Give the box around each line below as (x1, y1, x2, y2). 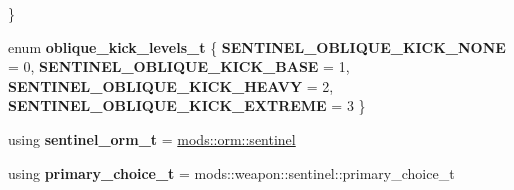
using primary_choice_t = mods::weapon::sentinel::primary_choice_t (8, 162, 455, 183)
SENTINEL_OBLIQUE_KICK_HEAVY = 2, (8, 75, 334, 96)
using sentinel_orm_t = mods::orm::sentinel (8, 128, 296, 149)
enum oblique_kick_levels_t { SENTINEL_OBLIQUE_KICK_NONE (8, 36, 506, 57)
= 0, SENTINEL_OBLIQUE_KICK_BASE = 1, (8, 56, 350, 77)
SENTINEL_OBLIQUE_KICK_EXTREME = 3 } (8, 95, 366, 116)
